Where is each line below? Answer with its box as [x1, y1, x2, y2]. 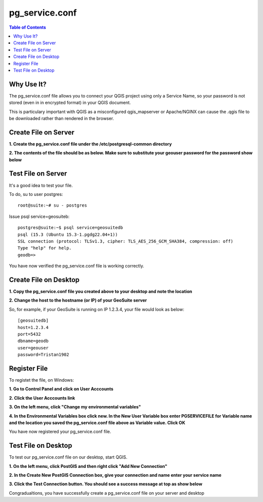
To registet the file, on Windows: [9, 377, 74, 383]
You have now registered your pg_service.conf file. [9, 429, 112, 435]
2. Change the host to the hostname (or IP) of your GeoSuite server [9, 297, 147, 303]
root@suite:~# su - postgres [18, 203, 87, 208]
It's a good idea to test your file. [9, 182, 73, 188]
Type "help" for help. [18, 245, 72, 251]
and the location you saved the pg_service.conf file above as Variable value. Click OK [9, 420, 186, 425]
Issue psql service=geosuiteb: [9, 213, 70, 219]
